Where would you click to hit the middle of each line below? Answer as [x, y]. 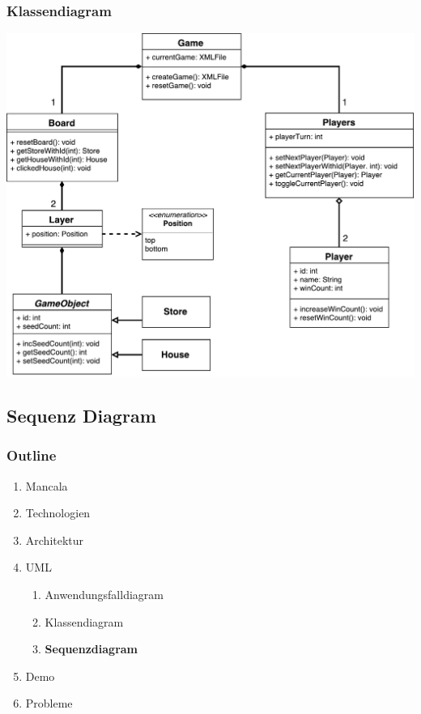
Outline [32, 455]
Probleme [49, 703]
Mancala [47, 485]
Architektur [55, 540]
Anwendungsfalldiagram [104, 594]
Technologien [58, 513]
